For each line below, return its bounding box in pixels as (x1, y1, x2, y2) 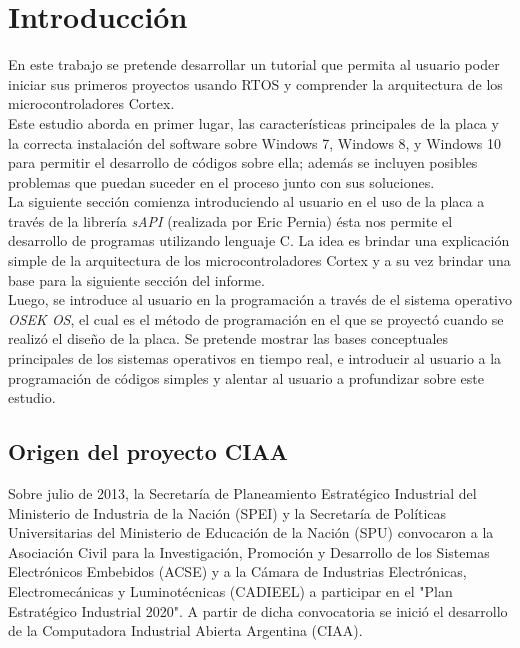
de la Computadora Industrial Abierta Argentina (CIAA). (8, 620, 363, 641)
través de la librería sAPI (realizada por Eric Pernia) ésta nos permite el (8, 210, 453, 231)
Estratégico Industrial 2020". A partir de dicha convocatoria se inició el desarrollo (8, 600, 508, 621)
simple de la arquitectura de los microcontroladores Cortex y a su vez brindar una (8, 250, 511, 271)
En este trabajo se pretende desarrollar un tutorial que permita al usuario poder (8, 54, 500, 75)
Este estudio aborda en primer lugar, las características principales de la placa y (8, 112, 499, 133)
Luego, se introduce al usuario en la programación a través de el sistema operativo (8, 289, 512, 310)
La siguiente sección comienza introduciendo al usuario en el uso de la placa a (8, 191, 485, 212)
